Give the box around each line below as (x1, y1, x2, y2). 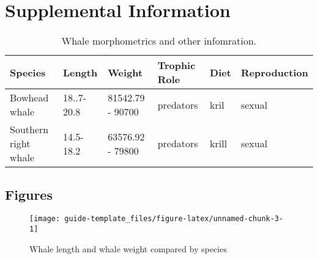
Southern (10, 122, 49, 137)
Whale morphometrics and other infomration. (61, 34, 257, 48)
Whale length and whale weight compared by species (29, 242, 227, 255)
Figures (5, 184, 53, 203)
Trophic (157, 58, 196, 73)
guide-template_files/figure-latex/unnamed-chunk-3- (64, 214, 284, 224)
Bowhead (10, 90, 49, 105)
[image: (29, 214, 61, 224)
